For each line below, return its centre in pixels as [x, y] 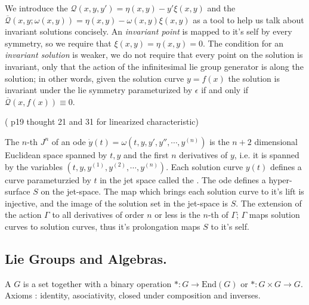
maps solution [274, 215]
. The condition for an [243, 43]
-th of [218, 215]
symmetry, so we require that [58, 43]
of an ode [69, 141]
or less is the [177, 215]
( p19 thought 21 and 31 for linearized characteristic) [102, 121]
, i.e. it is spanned [267, 154]
